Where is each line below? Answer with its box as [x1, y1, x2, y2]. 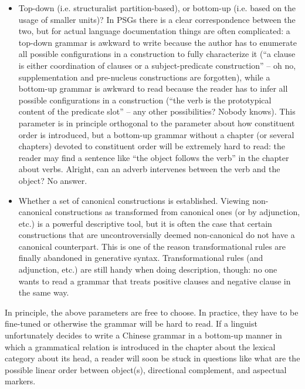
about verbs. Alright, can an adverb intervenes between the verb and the [18, 163, 280, 175]
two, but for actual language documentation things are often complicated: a [18, 25, 290, 37]
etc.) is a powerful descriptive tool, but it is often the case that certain [18, 217, 272, 229]
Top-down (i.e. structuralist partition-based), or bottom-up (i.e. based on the [18, 2, 296, 14]
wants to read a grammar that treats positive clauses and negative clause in [18, 274, 291, 287]
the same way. [18, 286, 69, 299]
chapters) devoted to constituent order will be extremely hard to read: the [18, 140, 286, 152]
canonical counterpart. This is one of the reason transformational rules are [18, 240, 286, 252]
